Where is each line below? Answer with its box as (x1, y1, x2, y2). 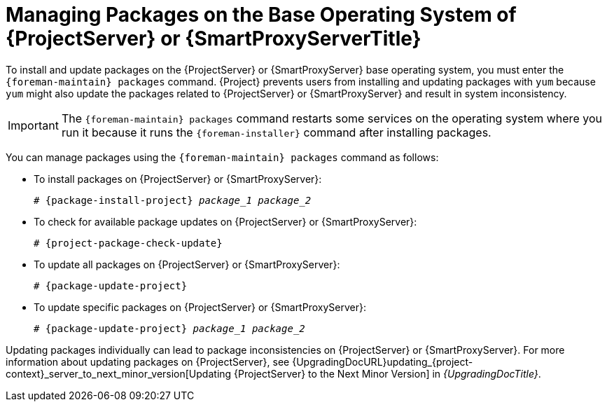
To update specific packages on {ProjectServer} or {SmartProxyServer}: (34, 301, 366, 313)
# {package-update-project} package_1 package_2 (34, 322, 305, 334)
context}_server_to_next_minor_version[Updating (6, 367, 232, 380)
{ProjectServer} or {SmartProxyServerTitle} (6, 27, 421, 50)
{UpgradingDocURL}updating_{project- (292, 355, 473, 368)
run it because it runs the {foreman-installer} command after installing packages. (61, 125, 491, 139)
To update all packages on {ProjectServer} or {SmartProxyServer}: (34, 258, 340, 270)
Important (8, 118, 59, 132)
